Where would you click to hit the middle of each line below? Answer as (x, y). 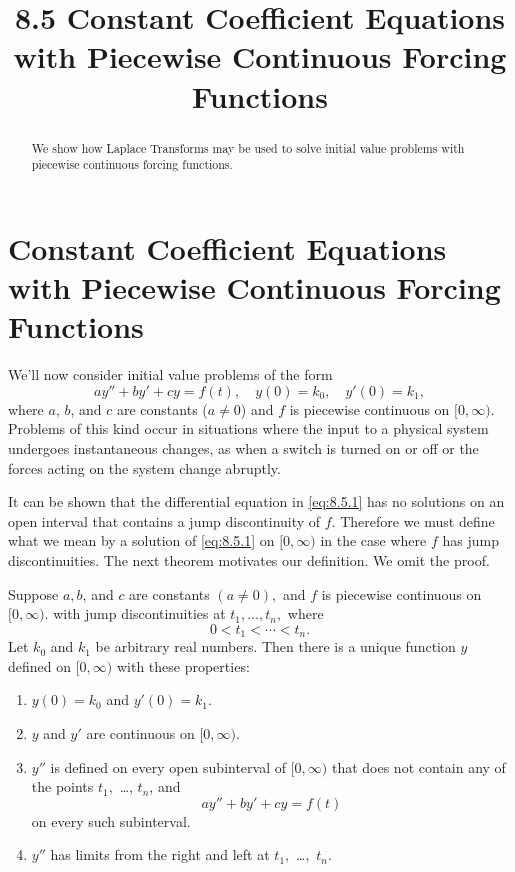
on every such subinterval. (111, 820)
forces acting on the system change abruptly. (144, 467)
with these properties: (183, 665)
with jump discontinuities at (139, 613)
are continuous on (140, 732)
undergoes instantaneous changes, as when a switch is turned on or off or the (243, 447)
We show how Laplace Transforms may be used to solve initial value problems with (248, 147)
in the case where (373, 540)
